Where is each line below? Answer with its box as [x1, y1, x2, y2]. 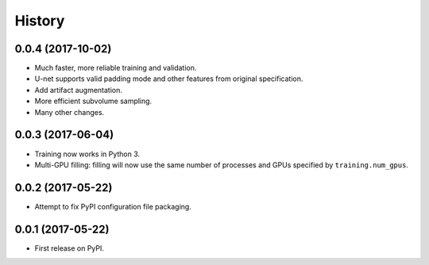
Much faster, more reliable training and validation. [34, 63, 197, 73]
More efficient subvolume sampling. [34, 96, 153, 106]
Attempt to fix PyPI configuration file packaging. [34, 202, 192, 211]
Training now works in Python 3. [34, 149, 141, 159]
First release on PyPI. [34, 243, 105, 253]
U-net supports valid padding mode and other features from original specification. [34, 74, 303, 83]
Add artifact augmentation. [34, 85, 123, 94]
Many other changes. [34, 107, 105, 117]
